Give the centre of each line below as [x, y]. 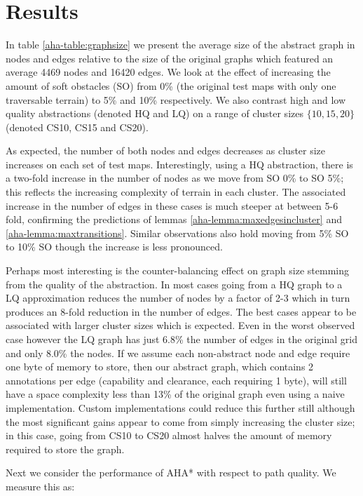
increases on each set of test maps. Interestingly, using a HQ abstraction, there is [179, 164]
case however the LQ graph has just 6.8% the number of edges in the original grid [181, 339]
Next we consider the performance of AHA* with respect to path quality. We [171, 472]
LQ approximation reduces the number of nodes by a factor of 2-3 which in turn [178, 298]
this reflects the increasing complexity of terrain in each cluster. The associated [176, 192]
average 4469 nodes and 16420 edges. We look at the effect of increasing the [168, 72]
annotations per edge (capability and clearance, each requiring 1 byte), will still [176, 380]
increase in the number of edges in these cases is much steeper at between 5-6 [172, 205]
